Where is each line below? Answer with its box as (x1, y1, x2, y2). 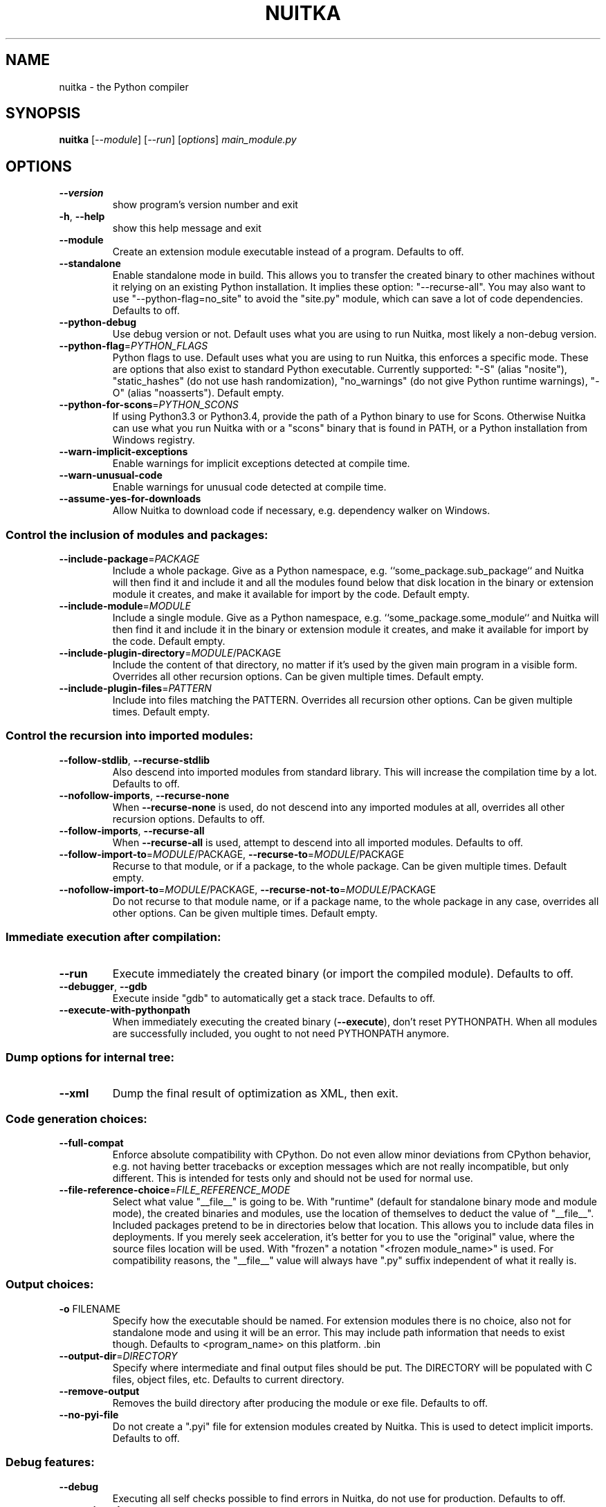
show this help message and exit (112, 222, 261, 235)
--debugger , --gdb (59, 980, 147, 992)
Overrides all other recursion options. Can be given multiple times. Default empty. (112, 670, 484, 683)
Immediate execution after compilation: (6, 930, 221, 944)
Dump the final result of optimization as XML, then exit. (112, 1086, 398, 1101)
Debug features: (6, 1455, 95, 1470)
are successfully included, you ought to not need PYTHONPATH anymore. (112, 1027, 450, 1039)
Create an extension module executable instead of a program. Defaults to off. (112, 246, 464, 258)
